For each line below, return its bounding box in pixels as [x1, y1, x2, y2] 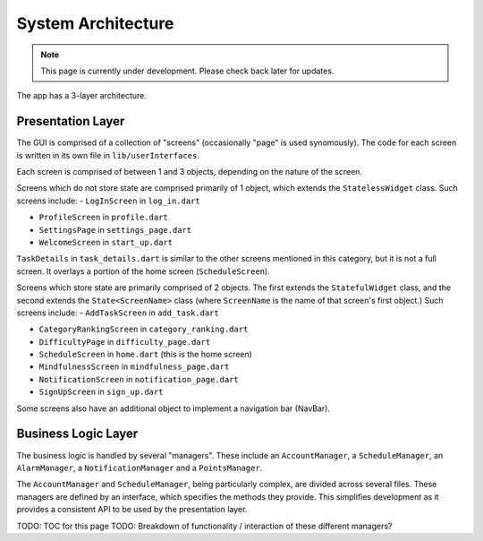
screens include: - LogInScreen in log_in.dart [16, 195, 200, 206]
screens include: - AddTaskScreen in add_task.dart [16, 307, 219, 318]
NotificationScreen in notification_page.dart [38, 374, 239, 384]
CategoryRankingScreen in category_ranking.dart [38, 323, 249, 335]
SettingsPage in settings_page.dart [38, 224, 192, 235]
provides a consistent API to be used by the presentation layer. [16, 504, 248, 515]
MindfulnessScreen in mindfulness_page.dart [38, 361, 230, 372]
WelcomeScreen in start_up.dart [38, 236, 174, 247]
